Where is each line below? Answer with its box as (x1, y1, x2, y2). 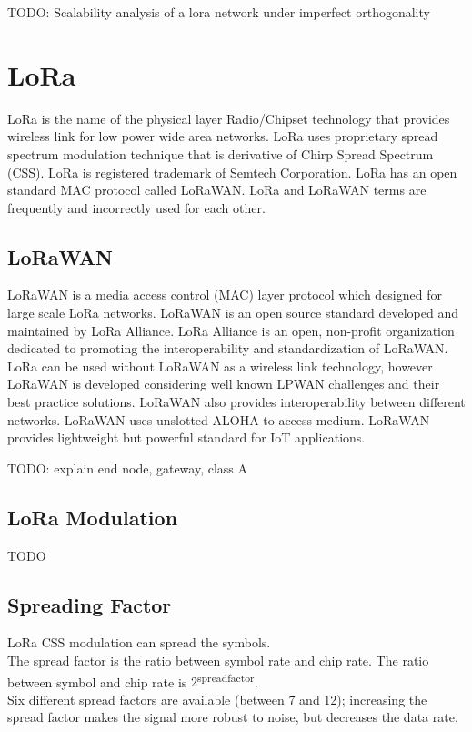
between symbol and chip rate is (7, 672, 187, 691)
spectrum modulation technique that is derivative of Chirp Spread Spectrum (7, 144, 434, 163)
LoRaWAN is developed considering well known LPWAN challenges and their (7, 374, 440, 393)
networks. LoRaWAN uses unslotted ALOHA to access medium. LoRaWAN (7, 410, 430, 429)
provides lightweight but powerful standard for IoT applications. (7, 428, 366, 447)
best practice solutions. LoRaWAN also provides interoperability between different (7, 392, 466, 412)
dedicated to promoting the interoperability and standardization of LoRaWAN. (7, 339, 448, 358)
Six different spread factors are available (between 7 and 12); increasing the (7, 689, 427, 708)
